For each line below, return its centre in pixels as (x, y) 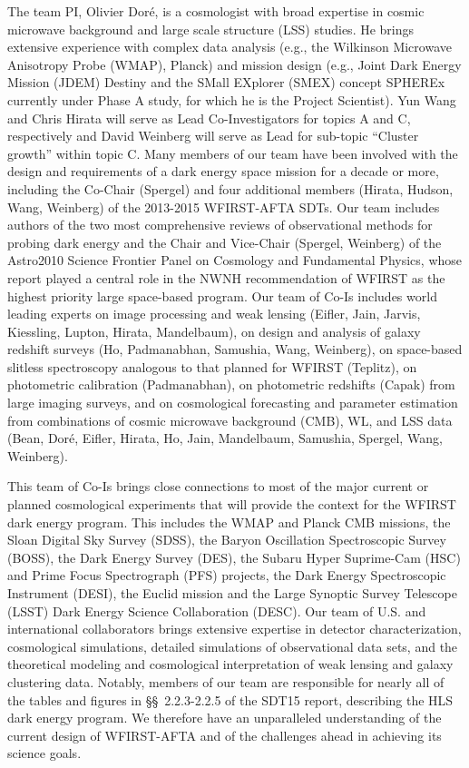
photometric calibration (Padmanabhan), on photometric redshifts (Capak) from (231, 384)
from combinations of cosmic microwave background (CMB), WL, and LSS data (230, 420)
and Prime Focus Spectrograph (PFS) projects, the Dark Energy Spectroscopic (227, 575)
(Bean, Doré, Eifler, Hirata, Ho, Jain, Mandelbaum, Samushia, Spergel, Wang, (225, 438)
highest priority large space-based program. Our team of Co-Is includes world (222, 295)
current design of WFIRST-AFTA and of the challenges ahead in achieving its (225, 735)
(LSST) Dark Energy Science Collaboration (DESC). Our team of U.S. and (217, 610)
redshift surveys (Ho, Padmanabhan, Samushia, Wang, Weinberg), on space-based (235, 349)
